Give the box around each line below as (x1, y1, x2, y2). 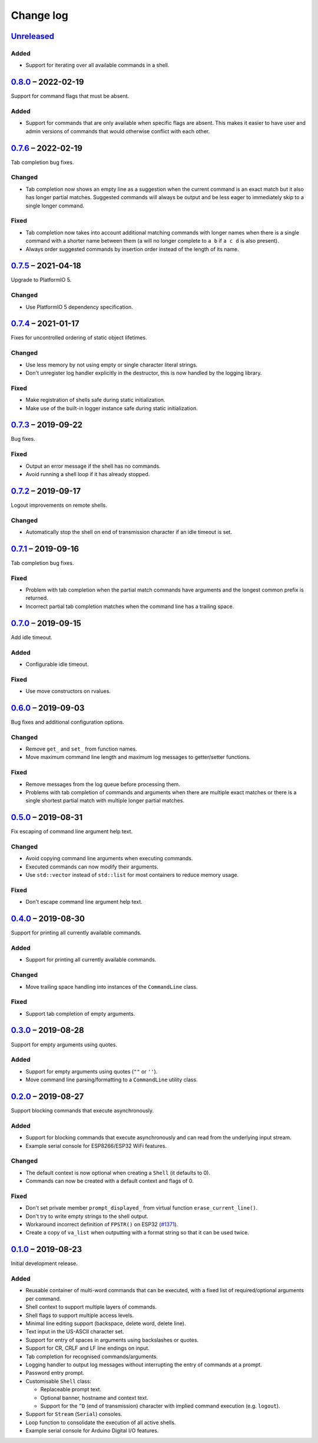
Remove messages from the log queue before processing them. (25, 781, 181, 788)
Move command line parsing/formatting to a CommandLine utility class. (25, 1076, 198, 1084)
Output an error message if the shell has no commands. (25, 463, 161, 470)
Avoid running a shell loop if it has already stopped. (25, 470, 150, 477)
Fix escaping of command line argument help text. (11, 828, 132, 835)
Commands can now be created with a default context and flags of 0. (25, 1177, 194, 1184)
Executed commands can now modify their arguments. (25, 863, 158, 870)
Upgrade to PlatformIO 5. (11, 276, 72, 283)
